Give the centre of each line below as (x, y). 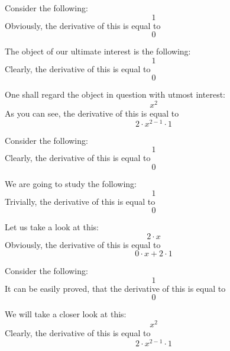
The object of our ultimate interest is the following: (98, 51)
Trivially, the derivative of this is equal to (80, 201)
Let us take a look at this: (52, 227)
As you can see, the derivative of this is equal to (92, 113)
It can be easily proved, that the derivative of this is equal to (115, 288)
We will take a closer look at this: (66, 314)
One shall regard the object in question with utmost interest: (115, 94)
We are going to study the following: (71, 183)
